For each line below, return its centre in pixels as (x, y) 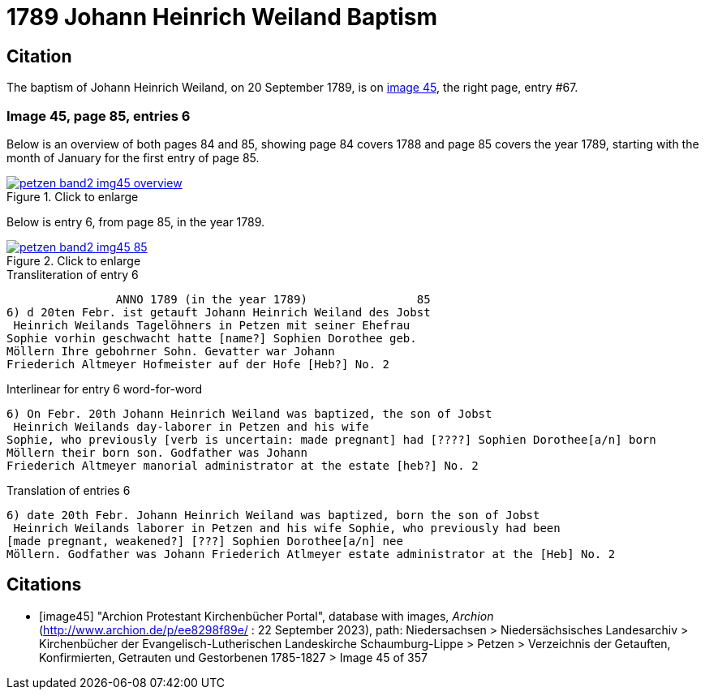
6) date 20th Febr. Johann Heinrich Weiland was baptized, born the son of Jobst (273, 515)
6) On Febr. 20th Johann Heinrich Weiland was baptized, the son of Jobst (249, 413)
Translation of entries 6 (69, 490)
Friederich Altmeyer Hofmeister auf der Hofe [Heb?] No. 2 (198, 364)
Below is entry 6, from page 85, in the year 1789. (136, 221)
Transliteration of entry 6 (73, 274)
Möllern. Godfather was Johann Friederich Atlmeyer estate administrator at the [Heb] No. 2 (311, 554)
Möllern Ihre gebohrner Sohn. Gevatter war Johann (171, 351)
